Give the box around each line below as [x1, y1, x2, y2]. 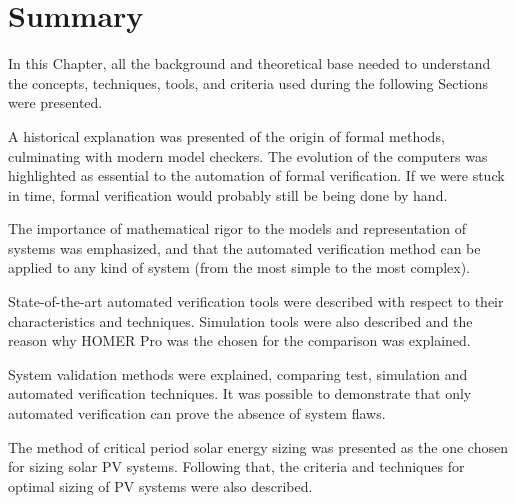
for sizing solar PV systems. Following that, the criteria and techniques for [8, 456, 465, 477]
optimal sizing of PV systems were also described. [8, 475, 313, 496]
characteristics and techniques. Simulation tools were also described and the [8, 310, 473, 331]
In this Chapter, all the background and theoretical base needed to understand [8, 53, 491, 74]
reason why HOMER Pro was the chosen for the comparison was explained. [8, 330, 471, 351]
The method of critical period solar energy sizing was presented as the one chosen [8, 436, 508, 457]
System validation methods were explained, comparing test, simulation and [8, 363, 468, 384]
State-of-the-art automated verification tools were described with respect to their [8, 291, 504, 312]
